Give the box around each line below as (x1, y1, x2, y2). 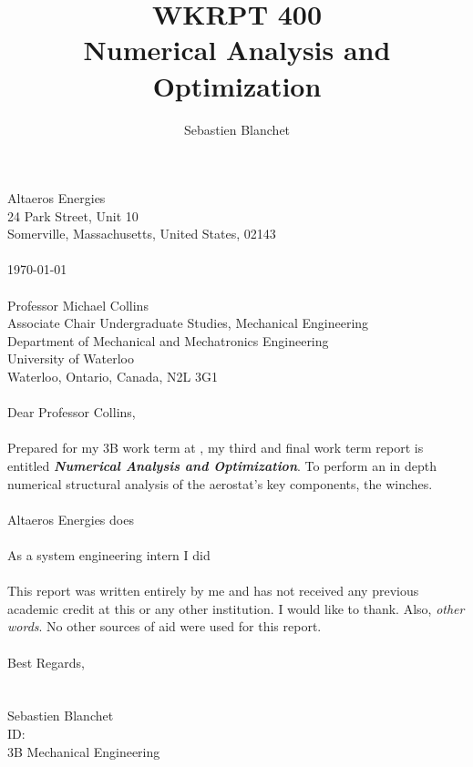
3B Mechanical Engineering (7, 741, 160, 761)
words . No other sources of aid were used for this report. (7, 617, 322, 636)
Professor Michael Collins (7, 295, 149, 314)
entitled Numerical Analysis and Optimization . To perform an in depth (7, 456, 437, 475)
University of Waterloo (7, 349, 135, 368)
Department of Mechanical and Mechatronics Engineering (7, 331, 329, 350)
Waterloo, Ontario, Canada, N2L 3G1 (7, 367, 219, 386)
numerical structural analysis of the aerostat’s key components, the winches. (7, 474, 433, 493)
